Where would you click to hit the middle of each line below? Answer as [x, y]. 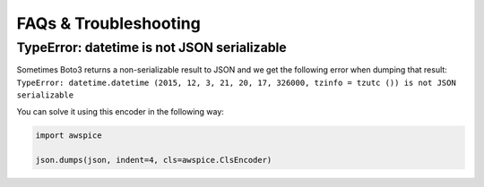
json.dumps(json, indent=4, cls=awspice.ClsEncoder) [154, 160]
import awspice [69, 135]
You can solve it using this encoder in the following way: [120, 111]
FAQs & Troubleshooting [108, 23]
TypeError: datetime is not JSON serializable [151, 47]
